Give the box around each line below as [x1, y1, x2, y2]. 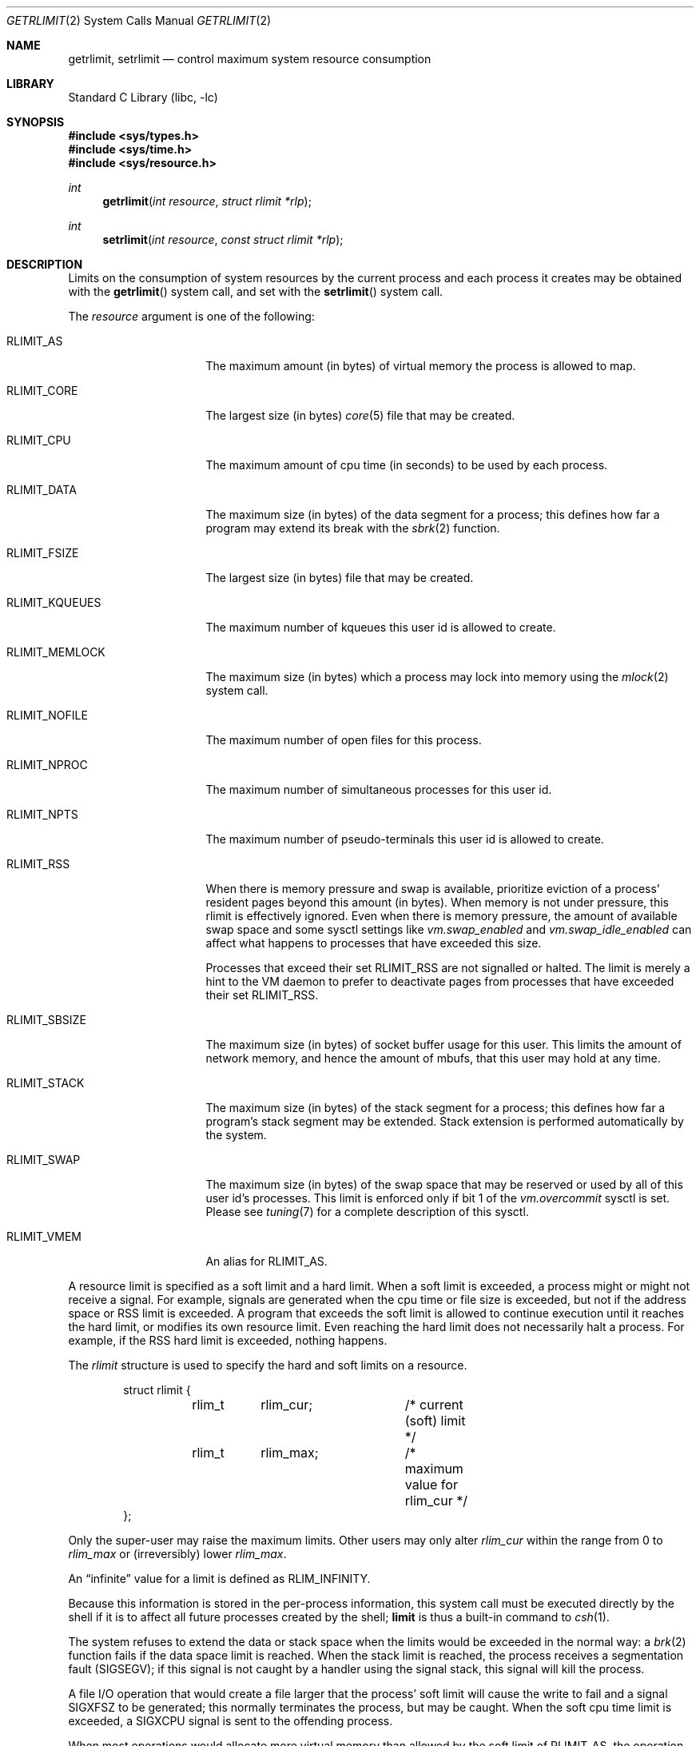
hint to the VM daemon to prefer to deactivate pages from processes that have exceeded [205, 975, 674, 988]
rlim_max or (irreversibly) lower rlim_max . [68, 1547, 287, 1561]
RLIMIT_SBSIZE [6, 1013, 86, 1026]
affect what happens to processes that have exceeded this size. [205, 936, 542, 950]
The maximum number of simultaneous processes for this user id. [205, 783, 552, 796]
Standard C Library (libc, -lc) [68, 90, 218, 104]
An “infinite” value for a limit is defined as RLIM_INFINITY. [68, 1572, 371, 1585]
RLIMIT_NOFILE [6, 708, 88, 722]
